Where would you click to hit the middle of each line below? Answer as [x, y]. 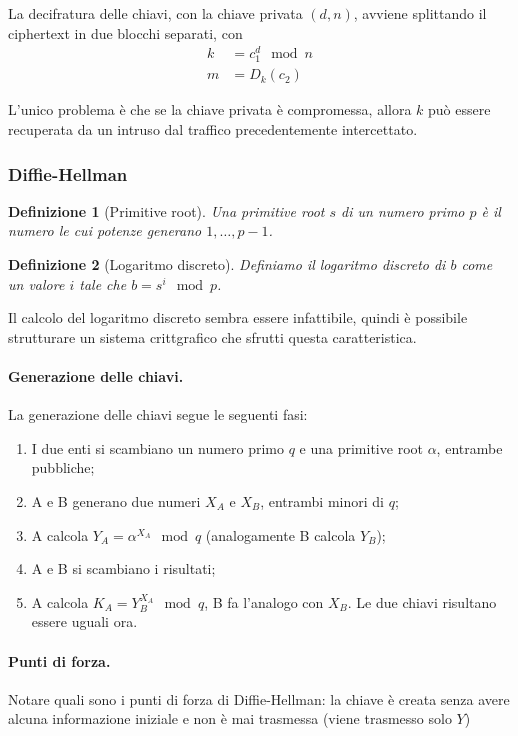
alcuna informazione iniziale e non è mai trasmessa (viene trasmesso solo [230, 718]
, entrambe [469, 447]
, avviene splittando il [420, 13]
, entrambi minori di [322, 501]
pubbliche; [63, 467]
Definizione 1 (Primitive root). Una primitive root [166, 210]
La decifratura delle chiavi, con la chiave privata [155, 13]
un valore [36, 283]
